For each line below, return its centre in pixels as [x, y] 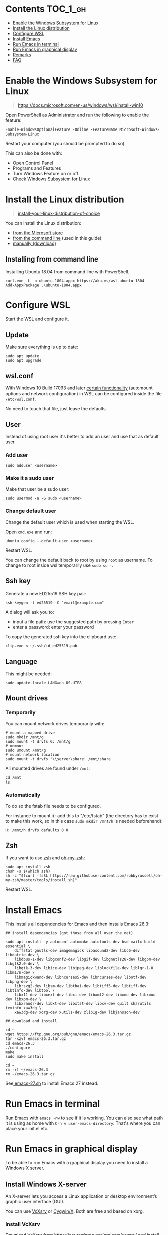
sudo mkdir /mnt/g [24, 737]
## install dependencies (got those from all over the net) [69, 933]
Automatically [23, 795]
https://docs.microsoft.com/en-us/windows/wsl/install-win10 [80, 105]
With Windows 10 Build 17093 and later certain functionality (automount [79, 388]
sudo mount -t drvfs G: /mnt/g [38, 742]
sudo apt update [22, 356]
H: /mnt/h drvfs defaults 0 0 [37, 830]
